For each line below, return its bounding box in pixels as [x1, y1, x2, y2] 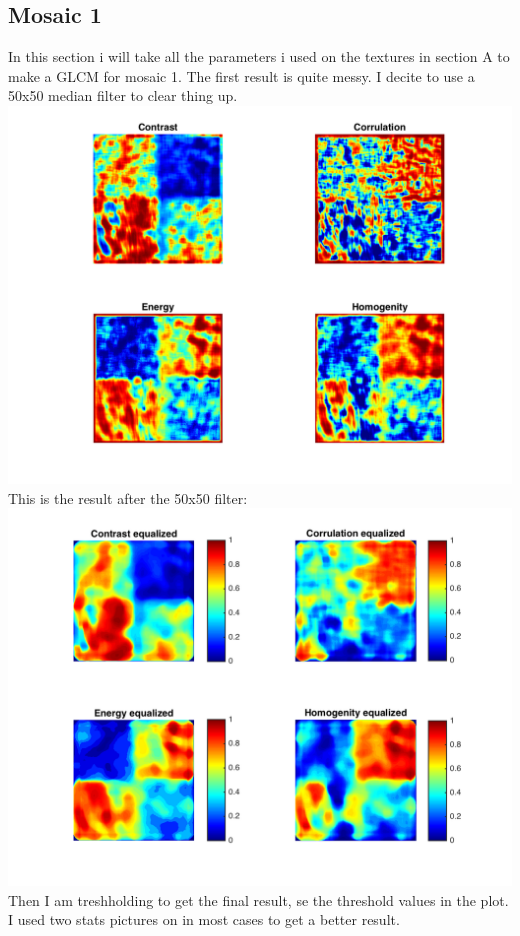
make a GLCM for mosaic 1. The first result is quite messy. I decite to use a [8, 65, 475, 86]
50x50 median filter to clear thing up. [8, 85, 238, 106]
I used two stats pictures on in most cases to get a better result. [8, 909, 400, 930]
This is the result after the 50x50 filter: [8, 487, 248, 508]
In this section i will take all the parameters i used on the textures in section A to [8, 46, 510, 67]
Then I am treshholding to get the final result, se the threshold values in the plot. [8, 889, 509, 910]
